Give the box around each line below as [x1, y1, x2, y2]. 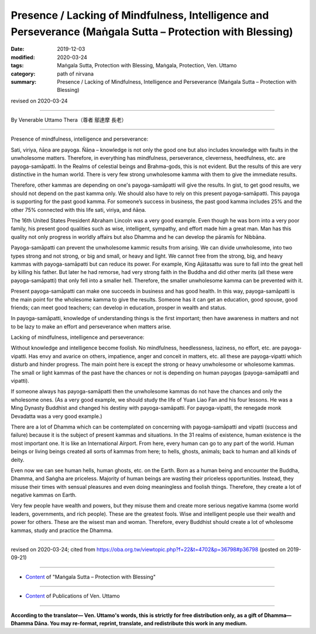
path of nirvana [57, 70, 94, 77]
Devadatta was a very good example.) [11, 413, 102, 420]
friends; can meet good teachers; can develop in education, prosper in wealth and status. [11, 304, 227, 311]
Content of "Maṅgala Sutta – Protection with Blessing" [25, 573, 156, 580]
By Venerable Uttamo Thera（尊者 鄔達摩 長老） [11, 116, 127, 124]
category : [11, 70, 36, 77]
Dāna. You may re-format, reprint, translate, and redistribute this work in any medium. [34, 620, 248, 626]
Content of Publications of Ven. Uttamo [25, 592, 120, 599]
